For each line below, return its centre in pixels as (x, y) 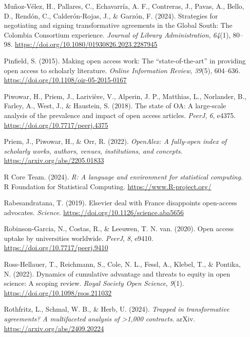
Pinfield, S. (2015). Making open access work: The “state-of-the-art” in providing (125, 60)
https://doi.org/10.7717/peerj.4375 (56, 125)
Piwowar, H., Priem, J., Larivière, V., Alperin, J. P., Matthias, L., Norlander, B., (125, 96)
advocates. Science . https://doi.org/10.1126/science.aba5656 (94, 212)
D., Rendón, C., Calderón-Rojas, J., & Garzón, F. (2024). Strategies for (111, 15)
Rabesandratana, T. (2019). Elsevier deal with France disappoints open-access (121, 203)
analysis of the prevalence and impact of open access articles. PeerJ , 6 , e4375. (120, 115)
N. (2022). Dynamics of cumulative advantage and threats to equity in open (117, 273)
